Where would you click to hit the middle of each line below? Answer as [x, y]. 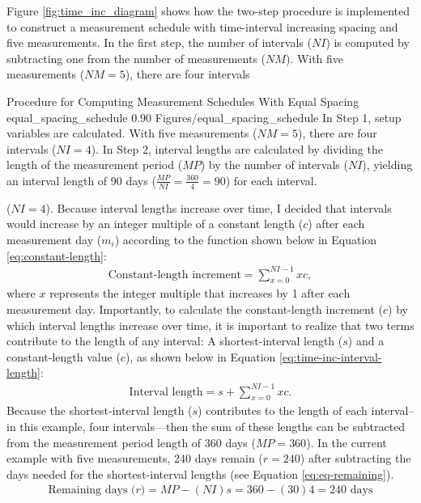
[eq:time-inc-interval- [331, 356]
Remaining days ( [92, 490]
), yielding [387, 165]
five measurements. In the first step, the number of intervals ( [159, 42]
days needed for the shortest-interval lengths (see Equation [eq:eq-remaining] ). [200, 473]
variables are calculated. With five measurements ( [132, 133]
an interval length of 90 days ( [81, 180]
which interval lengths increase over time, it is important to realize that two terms [210, 325]
